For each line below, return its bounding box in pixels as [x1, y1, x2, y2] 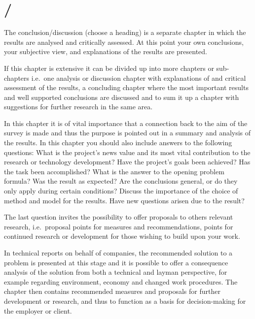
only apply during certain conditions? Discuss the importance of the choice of [4, 186, 238, 196]
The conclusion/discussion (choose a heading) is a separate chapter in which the [4, 27, 246, 37]
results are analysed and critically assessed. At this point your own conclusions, [4, 36, 244, 47]
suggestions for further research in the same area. [4, 101, 153, 112]
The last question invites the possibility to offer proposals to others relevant [4, 212, 233, 222]
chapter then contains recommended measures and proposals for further [4, 286, 220, 296]
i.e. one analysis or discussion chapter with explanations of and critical [31, 72, 246, 83]
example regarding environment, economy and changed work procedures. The [4, 276, 238, 287]
